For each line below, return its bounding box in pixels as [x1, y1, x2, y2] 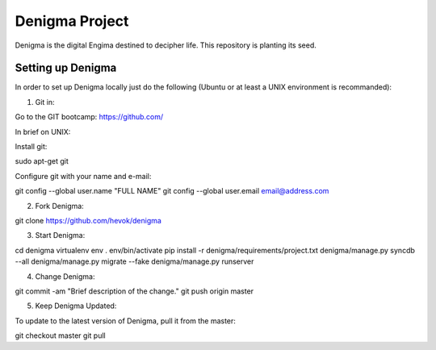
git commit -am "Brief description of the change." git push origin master [15, 286, 254, 296]
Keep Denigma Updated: [35, 301, 117, 310]
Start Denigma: [35, 231, 86, 240]
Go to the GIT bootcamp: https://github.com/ [15, 112, 164, 122]
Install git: [15, 142, 48, 152]
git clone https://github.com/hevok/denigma [15, 215, 161, 225]
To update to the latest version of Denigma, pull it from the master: [15, 315, 236, 326]
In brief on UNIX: [15, 127, 71, 136]
